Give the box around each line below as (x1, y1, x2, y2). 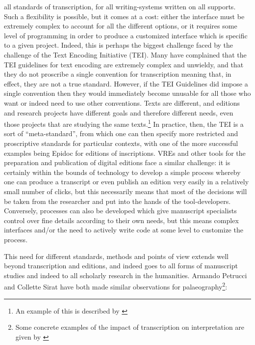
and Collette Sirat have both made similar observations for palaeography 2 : (4, 280, 228, 291)
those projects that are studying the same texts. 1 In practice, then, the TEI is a (4, 117, 244, 129)
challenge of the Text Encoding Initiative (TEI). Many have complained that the (4, 49, 247, 59)
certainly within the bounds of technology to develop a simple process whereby (4, 167, 241, 177)
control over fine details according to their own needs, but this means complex (4, 215, 239, 225)
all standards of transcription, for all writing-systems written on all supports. (4, 1, 236, 11)
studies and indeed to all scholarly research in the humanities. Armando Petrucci (4, 270, 247, 280)
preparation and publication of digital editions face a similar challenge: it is (4, 157, 230, 168)
